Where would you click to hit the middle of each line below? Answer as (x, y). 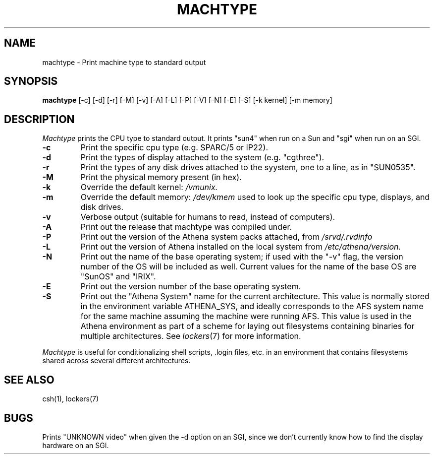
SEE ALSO (29, 380)
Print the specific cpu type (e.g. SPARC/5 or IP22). (174, 148)
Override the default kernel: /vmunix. (149, 187)
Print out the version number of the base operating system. (191, 287)
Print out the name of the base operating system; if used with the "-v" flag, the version (242, 257)
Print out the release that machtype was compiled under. (186, 227)
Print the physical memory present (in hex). (161, 177)
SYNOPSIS (31, 81)
